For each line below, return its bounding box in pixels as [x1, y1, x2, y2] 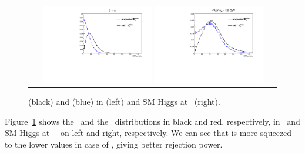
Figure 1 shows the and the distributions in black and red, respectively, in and [5, 115, 300, 127]
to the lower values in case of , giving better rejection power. [5, 138, 223, 150]
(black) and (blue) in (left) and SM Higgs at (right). [28, 95, 220, 108]
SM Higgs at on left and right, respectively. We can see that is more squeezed [5, 126, 292, 139]
